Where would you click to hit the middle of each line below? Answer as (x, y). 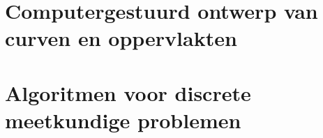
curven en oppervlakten (121, 38)
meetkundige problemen (123, 120)
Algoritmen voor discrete (128, 92)
